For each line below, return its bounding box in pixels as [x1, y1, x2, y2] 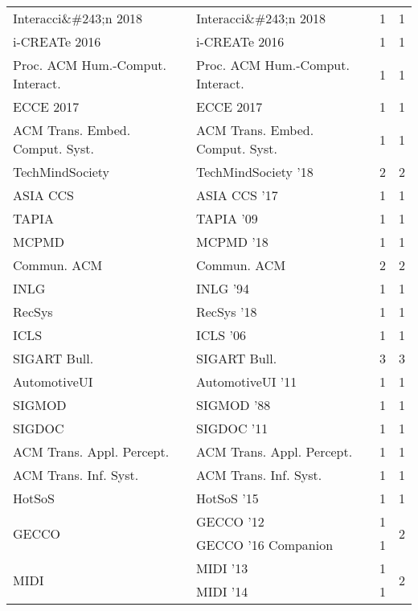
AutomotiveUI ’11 [195, 372, 297, 391]
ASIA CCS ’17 [195, 186, 278, 204]
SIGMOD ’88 [195, 396, 271, 414]
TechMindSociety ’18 [195, 162, 313, 181]
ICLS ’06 [195, 326, 246, 344]
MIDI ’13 [195, 559, 248, 577]
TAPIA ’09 [195, 209, 258, 228]
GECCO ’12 [195, 512, 264, 531]
